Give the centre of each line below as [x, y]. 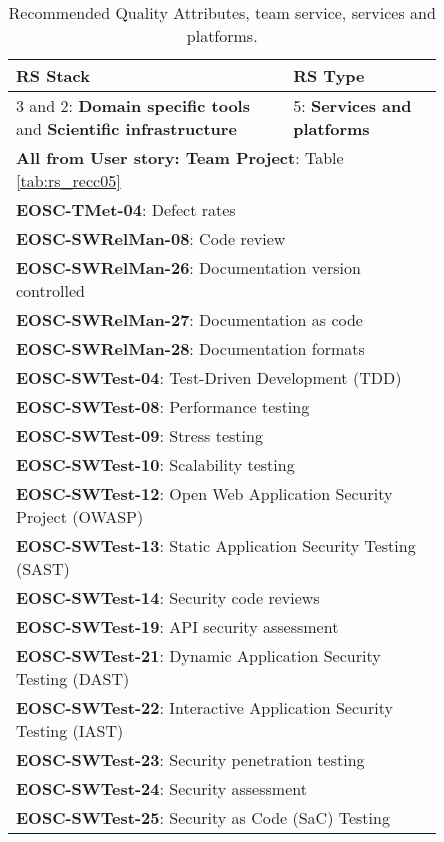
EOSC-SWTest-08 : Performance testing [163, 406]
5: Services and [352, 105]
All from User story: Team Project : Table [180, 157]
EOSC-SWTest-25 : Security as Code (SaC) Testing [203, 817]
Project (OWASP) [80, 516]
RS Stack [53, 75]
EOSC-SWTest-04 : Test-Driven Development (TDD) [209, 377]
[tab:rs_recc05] [68, 180]
